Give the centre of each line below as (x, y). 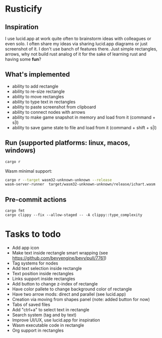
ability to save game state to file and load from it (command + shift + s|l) (84, 127)
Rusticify (24, 9)
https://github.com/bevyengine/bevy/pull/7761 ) (59, 258)
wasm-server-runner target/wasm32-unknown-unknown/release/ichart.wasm (80, 184)
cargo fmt (15, 211)
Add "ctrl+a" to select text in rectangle (51, 310)
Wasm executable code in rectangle (48, 325)
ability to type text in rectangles (44, 102)
